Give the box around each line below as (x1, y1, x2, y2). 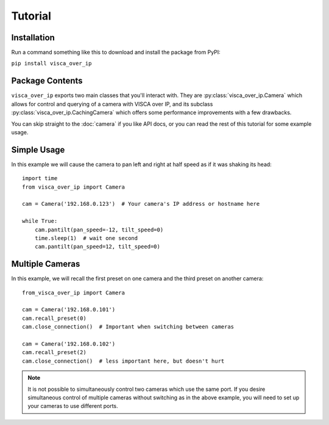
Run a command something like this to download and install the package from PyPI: (11, 49, 221, 56)
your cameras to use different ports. (27, 402, 118, 410)
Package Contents (11, 76, 83, 86)
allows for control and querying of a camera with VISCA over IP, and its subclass (11, 100, 213, 107)
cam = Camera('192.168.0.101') (22, 306, 116, 313)
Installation (11, 32, 55, 43)
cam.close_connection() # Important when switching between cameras (22, 324, 235, 330)
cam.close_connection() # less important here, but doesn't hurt (22, 357, 225, 365)
